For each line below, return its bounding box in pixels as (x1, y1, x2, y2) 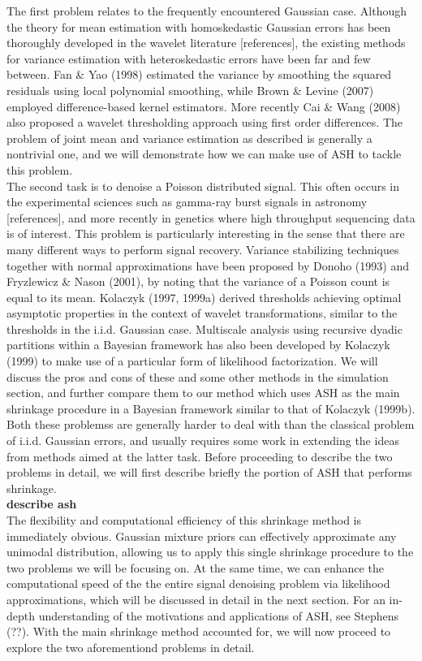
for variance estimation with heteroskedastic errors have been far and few (6, 50, 371, 67)
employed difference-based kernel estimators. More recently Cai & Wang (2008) (6, 97, 401, 114)
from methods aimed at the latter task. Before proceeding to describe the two (6, 447, 393, 464)
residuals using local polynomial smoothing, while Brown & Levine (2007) (6, 81, 374, 98)
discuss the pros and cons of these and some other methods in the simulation (6, 368, 389, 385)
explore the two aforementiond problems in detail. (6, 638, 255, 655)
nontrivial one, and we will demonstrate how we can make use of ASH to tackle (6, 145, 402, 162)
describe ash (6, 495, 77, 512)
